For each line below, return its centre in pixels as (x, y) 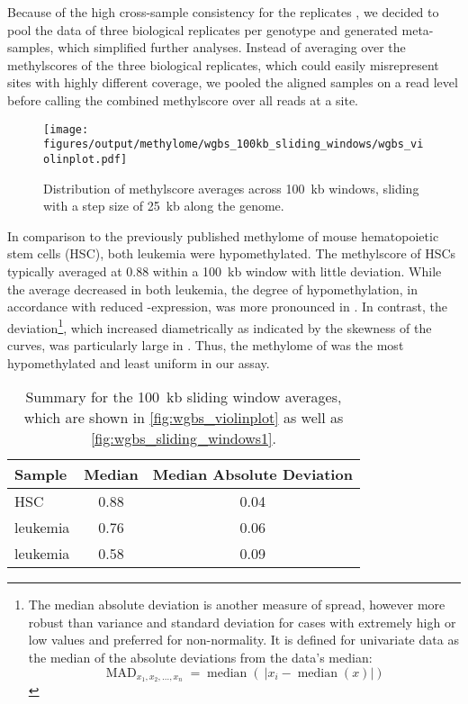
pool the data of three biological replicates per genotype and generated (202, 29)
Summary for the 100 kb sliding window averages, (184, 397)
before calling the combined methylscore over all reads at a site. (183, 99)
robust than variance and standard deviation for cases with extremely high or (242, 622)
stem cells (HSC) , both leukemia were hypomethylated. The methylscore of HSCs (232, 253)
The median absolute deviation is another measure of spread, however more (237, 605)
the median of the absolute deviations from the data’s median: (200, 657)
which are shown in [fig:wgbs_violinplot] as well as (184, 418)
